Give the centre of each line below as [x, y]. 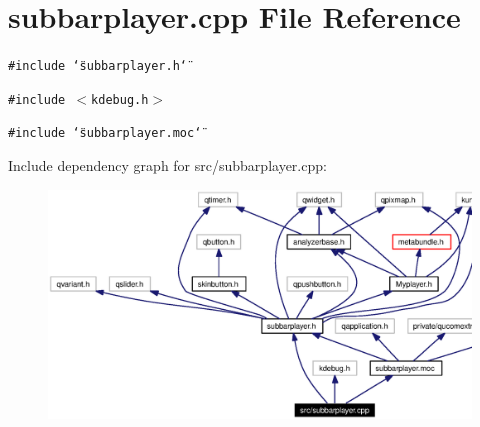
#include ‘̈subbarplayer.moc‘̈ [105, 133]
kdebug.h [120, 99]
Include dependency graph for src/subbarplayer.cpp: [167, 165]
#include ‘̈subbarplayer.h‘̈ [97, 66]
